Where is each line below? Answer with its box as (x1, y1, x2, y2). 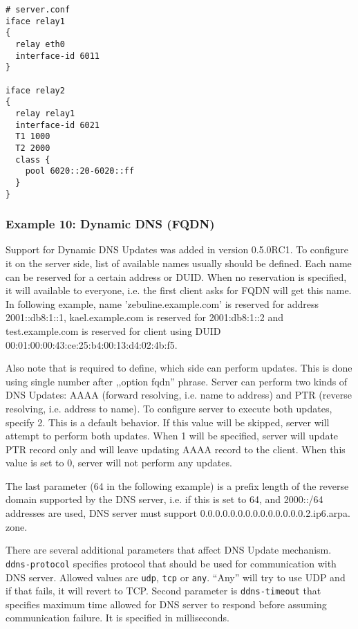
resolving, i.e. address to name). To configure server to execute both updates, (6, 401, 332, 415)
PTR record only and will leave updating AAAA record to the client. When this (6, 441, 346, 456)
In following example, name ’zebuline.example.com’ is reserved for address (6, 296, 319, 311)
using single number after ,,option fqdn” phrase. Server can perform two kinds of (6, 374, 348, 388)
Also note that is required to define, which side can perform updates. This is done (6, 361, 352, 375)
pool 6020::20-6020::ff (25, 166, 135, 176)
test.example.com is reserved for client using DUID (6, 323, 221, 338)
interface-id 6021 (15, 120, 100, 130)
